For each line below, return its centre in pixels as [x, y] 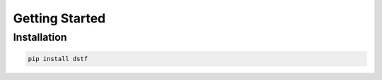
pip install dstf [58, 59]
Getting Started [59, 18]
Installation [40, 37]
